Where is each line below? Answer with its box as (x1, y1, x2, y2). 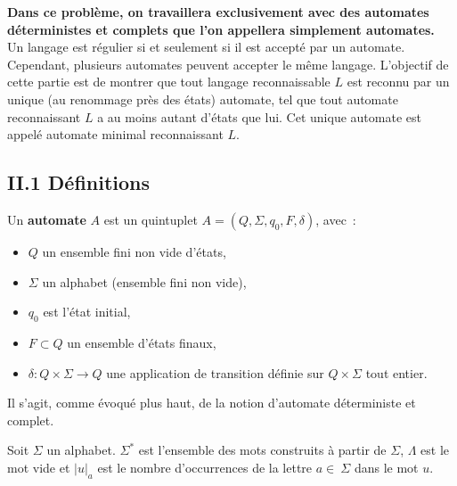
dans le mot (354, 457, 419, 476)
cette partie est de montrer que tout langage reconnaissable (7, 72, 331, 91)
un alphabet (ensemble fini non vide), (42, 272, 247, 291)
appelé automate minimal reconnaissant (7, 125, 224, 144)
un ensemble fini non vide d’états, (42, 242, 226, 260)
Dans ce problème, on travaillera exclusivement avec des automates (7, 3, 429, 21)
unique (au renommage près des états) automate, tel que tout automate (7, 89, 398, 108)
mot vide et (7, 457, 70, 476)
